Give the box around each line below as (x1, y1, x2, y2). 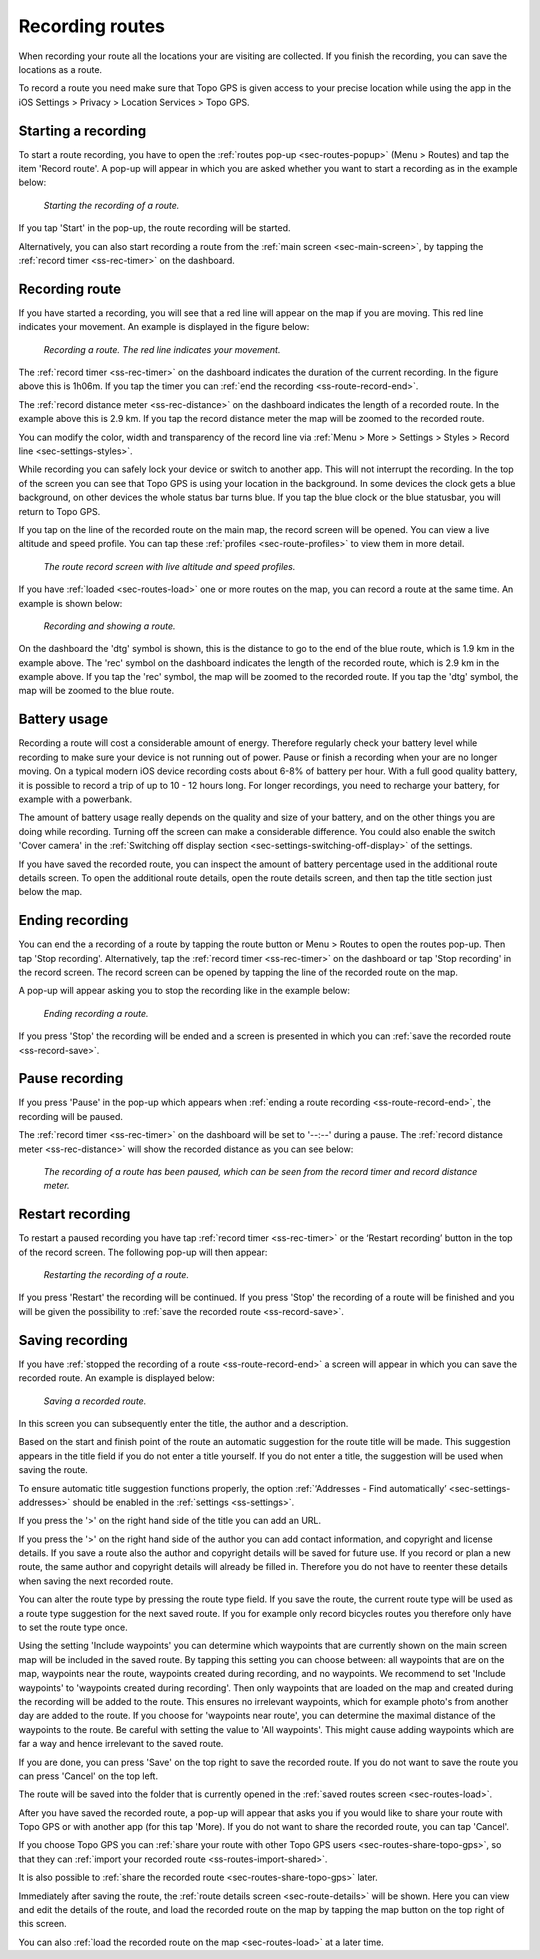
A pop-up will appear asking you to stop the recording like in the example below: (18, 985, 350, 997)
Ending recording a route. (43, 1007, 149, 1019)
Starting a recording (18, 122, 147, 139)
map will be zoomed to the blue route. (18, 685, 175, 697)
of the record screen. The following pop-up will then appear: (18, 1246, 268, 1258)
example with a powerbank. (18, 793, 133, 805)
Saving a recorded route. (43, 1395, 147, 1407)
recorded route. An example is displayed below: (18, 1372, 215, 1384)
